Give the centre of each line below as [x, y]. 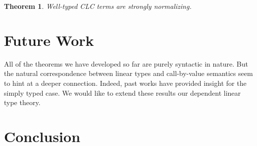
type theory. [22, 102]
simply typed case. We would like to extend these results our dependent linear [123, 92]
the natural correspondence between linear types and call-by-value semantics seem [128, 73]
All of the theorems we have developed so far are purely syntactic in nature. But [126, 63]
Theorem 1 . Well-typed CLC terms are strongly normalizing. [98, 6]
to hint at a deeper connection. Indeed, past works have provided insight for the [125, 83]
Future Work [49, 40]
